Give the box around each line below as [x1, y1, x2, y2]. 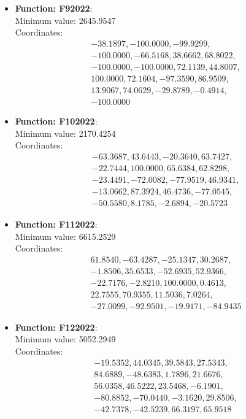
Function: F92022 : [15, 2, 93, 14]
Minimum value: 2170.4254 [15, 126, 116, 139]
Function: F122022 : [15, 320, 98, 333]
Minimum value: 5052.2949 [15, 333, 116, 345]
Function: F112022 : [15, 217, 98, 230]
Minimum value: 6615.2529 [15, 229, 116, 242]
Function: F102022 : [15, 114, 98, 127]
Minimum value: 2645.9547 [15, 13, 116, 26]
